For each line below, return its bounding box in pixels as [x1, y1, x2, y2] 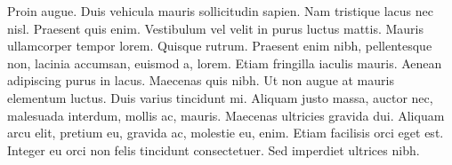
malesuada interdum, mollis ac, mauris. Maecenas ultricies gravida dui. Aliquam [7, 106, 445, 124]
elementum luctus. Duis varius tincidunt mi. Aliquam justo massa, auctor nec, [7, 88, 433, 106]
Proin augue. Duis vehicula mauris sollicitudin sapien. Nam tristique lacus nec [7, 2, 433, 20]
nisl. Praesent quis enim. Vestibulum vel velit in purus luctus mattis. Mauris [7, 19, 424, 37]
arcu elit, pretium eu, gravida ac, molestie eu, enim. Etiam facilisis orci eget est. [7, 123, 444, 142]
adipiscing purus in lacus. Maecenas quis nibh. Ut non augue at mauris [7, 71, 394, 90]
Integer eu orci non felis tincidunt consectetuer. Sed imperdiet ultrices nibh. [7, 140, 420, 159]
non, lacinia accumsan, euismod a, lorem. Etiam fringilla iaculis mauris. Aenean [7, 53, 442, 72]
